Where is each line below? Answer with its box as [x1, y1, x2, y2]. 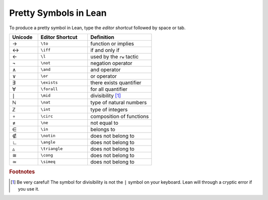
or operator [90, 72, 117, 79]
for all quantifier [90, 86, 128, 93]
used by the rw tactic [90, 53, 139, 60]
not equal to [90, 119, 119, 126]
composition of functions [90, 113, 149, 120]
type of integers [90, 106, 128, 113]
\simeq [40, 159, 56, 164]
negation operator [90, 59, 133, 66]
